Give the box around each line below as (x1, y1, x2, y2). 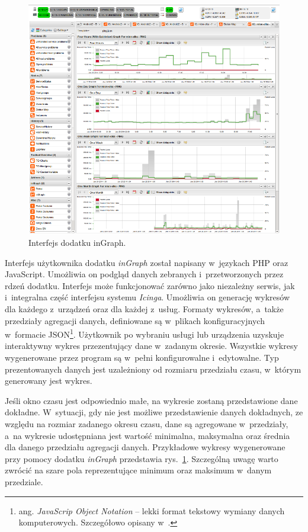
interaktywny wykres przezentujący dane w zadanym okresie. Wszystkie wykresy (5, 339, 298, 352)
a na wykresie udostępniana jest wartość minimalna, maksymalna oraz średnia (5, 429, 290, 441)
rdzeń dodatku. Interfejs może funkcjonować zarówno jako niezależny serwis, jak (5, 279, 295, 291)
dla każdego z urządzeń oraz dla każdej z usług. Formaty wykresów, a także (5, 302, 284, 315)
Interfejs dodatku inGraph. (28, 236, 126, 249)
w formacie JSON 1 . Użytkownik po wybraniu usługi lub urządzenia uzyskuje (5, 326, 284, 340)
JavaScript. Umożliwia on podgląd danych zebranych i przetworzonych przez (5, 268, 284, 280)
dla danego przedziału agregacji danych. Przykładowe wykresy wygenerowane (5, 441, 285, 453)
